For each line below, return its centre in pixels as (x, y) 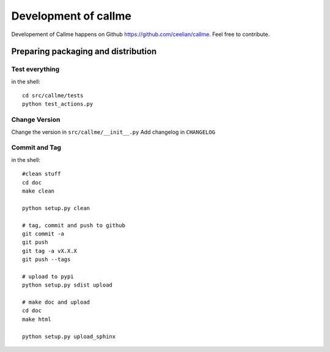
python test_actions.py (58, 104)
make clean (38, 191)
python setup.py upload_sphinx (69, 336)
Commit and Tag (36, 148)
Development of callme (71, 16)
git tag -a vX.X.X (50, 251)
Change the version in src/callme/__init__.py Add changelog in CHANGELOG (113, 132)
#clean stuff (42, 174)
